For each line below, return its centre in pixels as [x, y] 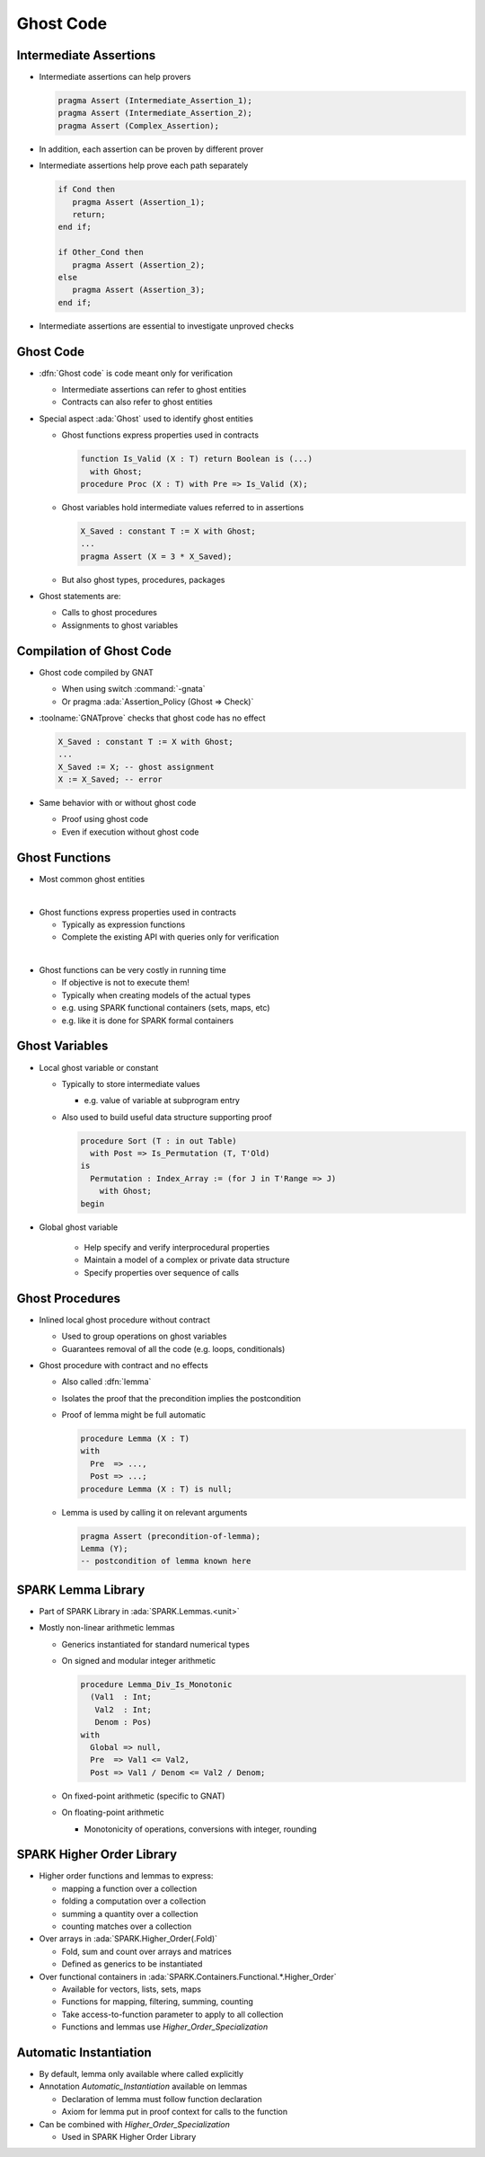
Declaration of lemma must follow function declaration [162, 2099]
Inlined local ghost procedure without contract [125, 1320]
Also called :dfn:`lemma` [106, 1382]
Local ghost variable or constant [99, 1067]
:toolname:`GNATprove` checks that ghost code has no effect [152, 718]
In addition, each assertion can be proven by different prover [151, 149]
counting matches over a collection [127, 1926]
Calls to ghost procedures [109, 613]
